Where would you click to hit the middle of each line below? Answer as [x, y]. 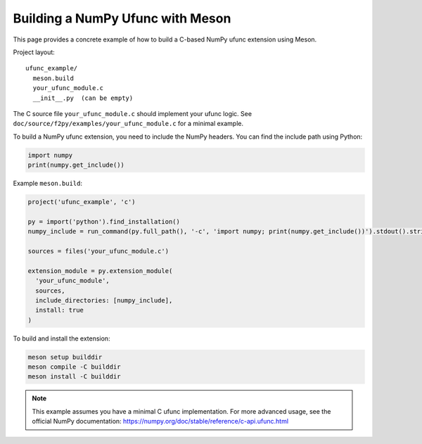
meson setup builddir [65, 357]
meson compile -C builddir [74, 367]
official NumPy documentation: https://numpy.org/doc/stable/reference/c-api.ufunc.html [160, 421]
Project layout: [34, 52]
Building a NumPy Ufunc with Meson [122, 18]
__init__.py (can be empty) [83, 98]
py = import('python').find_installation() [104, 221]
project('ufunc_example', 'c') [82, 202]
